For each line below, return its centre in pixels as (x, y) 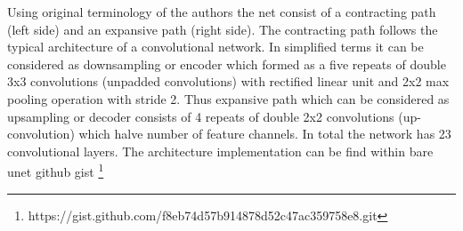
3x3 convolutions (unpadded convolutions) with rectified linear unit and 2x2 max (228, 81)
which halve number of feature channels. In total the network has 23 (265, 134)
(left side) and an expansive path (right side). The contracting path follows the (223, 29)
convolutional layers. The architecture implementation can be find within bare (220, 151)
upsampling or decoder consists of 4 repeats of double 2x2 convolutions (201, 116)
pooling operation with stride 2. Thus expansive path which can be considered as (228, 98)
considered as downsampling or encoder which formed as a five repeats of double (227, 64)
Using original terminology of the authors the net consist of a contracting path (222, 12)
